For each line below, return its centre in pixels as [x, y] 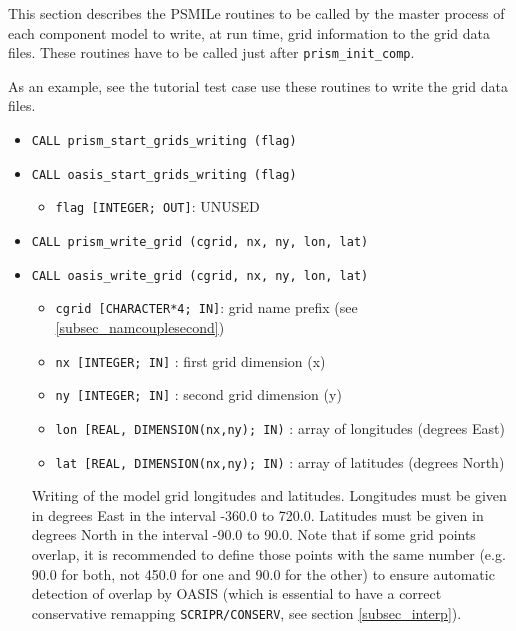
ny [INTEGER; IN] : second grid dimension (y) [198, 394]
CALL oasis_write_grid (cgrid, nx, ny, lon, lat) [200, 275]
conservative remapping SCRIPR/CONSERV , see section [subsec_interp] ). [246, 612]
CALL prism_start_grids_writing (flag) [164, 141]
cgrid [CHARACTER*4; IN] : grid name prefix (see [206, 307]
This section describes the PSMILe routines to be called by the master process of [256, 13]
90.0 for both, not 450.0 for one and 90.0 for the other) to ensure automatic [263, 573]
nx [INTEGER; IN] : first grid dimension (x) [190, 360]
